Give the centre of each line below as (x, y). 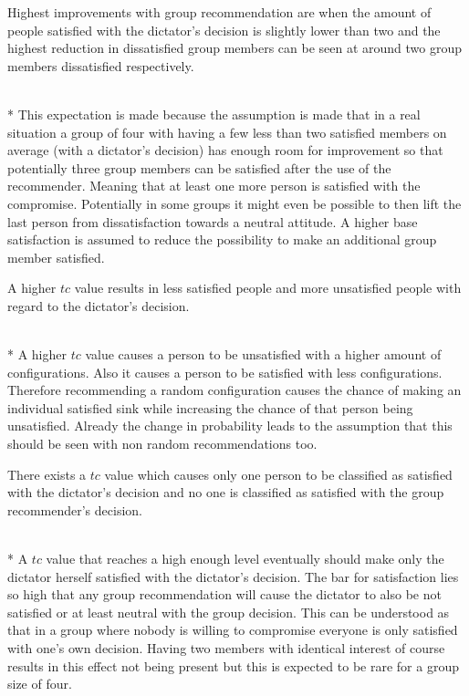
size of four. (40, 684)
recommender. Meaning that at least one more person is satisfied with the (214, 186)
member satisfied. (56, 257)
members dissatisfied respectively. (101, 65)
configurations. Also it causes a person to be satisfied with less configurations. (225, 372)
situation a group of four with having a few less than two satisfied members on (227, 132)
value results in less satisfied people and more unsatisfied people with (268, 288)
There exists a (47, 474)
